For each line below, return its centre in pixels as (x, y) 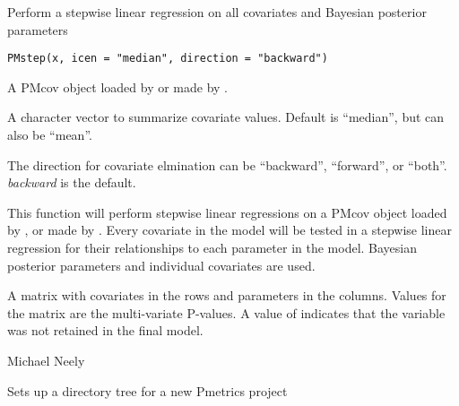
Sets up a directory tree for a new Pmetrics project (147, 390)
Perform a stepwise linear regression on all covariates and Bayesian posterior (217, 12)
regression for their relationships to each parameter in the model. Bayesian (212, 247)
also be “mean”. (50, 135)
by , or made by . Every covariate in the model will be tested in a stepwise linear (229, 230)
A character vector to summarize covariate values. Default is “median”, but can (226, 117)
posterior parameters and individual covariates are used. (161, 265)
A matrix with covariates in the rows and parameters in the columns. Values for (227, 295)
